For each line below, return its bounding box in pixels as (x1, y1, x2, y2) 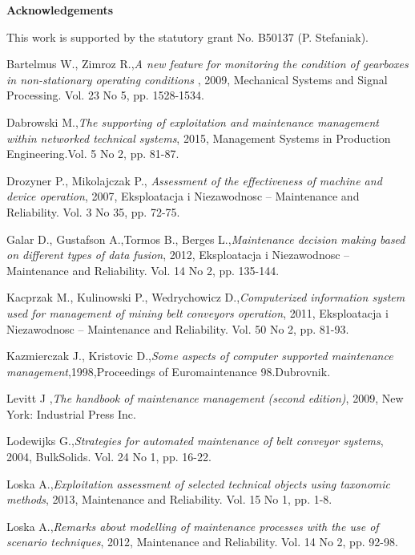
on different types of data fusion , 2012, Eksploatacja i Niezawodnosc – (6, 246, 350, 263)
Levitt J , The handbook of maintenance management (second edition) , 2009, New (6, 390, 404, 407)
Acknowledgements (6, 2, 114, 18)
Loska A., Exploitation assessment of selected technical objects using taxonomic (6, 475, 390, 492)
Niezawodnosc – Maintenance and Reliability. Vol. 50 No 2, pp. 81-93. (6, 320, 349, 337)
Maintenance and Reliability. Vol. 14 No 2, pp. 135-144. (6, 261, 280, 278)
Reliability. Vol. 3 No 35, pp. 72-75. (6, 203, 180, 220)
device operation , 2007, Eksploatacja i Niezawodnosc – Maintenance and (6, 188, 360, 205)
